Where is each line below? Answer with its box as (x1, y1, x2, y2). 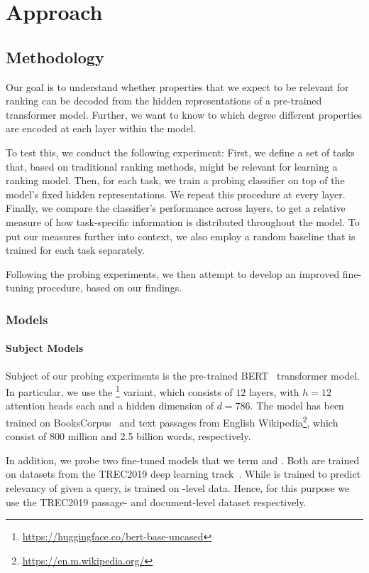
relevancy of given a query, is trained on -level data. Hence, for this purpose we (6, 481, 350, 495)
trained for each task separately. (6, 242, 145, 257)
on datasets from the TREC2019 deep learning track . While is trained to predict (6, 466, 361, 481)
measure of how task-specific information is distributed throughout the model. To (6, 214, 360, 229)
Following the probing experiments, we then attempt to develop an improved (6, 266, 340, 281)
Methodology (6, 45, 104, 68)
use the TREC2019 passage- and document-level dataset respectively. (6, 494, 307, 509)
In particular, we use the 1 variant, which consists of (6, 382, 233, 399)
